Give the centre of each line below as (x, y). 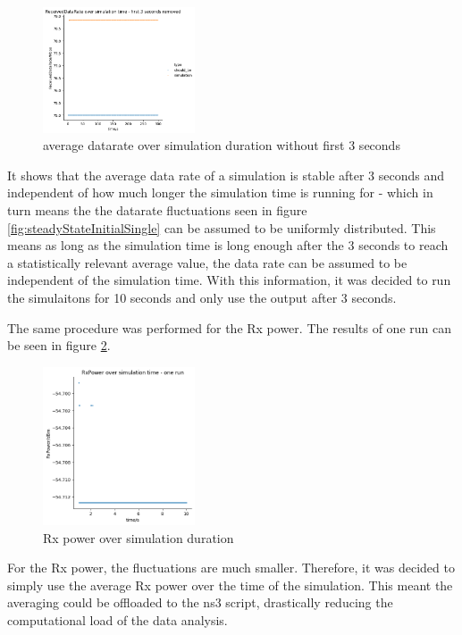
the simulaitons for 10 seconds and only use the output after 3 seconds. (202, 297)
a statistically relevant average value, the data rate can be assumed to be (207, 262)
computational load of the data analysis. (118, 619)
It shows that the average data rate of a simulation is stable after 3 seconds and (226, 175)
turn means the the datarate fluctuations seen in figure (157, 210)
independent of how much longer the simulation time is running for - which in (220, 192)
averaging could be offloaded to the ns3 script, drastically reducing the (200, 602)
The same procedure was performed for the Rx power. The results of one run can (229, 327)
